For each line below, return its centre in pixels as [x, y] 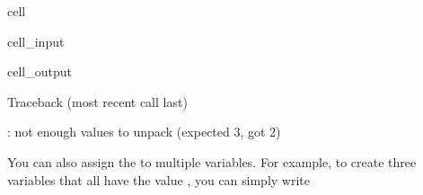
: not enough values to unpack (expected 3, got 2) [144, 132]
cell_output [40, 71]
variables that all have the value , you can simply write [159, 179]
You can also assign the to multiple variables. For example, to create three [212, 161]
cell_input [36, 41]
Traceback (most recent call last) [97, 101]
